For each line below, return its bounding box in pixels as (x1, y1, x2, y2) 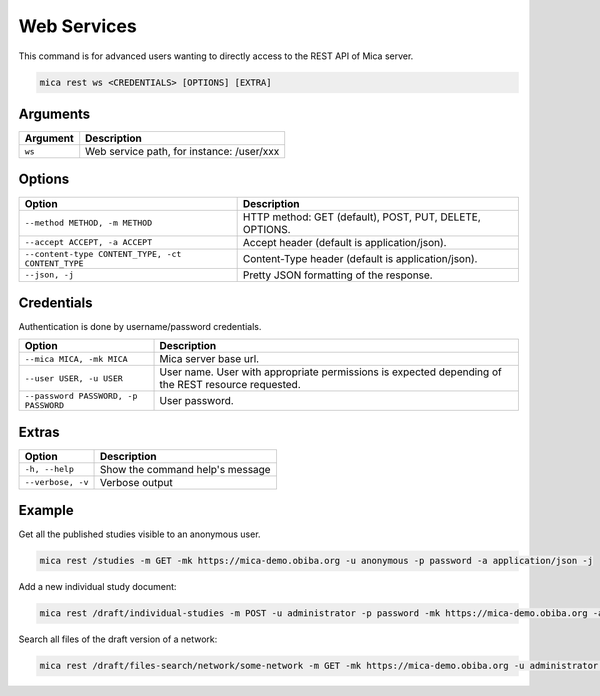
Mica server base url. (159, 352, 260, 366)
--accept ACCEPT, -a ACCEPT (24, 237, 153, 248)
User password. (159, 394, 234, 408)
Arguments (18, 105, 91, 122)
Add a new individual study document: (18, 581, 177, 593)
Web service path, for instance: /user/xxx (85, 145, 280, 159)
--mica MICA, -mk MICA (24, 353, 129, 364)
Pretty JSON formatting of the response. (242, 268, 434, 282)
